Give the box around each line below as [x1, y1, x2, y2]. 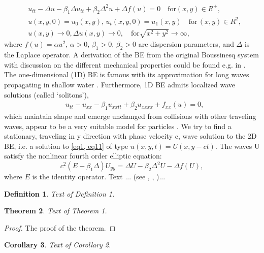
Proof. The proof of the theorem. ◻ [4, 222, 116, 233]
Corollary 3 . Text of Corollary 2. [4, 239, 111, 250]
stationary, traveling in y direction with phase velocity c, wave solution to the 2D [4, 131, 257, 141]
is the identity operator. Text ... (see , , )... [32, 171, 166, 181]
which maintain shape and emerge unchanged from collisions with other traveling [4, 111, 256, 121]
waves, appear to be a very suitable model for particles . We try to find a [4, 120, 232, 131]
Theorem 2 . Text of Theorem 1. [4, 205, 107, 216]
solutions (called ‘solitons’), [4, 89, 89, 100]
